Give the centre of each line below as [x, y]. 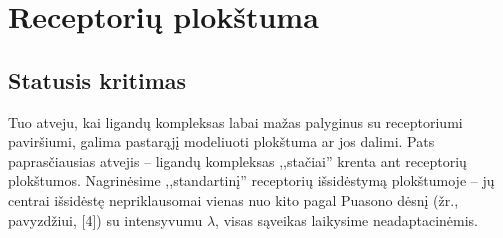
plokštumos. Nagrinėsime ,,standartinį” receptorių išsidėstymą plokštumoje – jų [251, 180]
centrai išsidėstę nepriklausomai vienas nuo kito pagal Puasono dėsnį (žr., [233, 199]
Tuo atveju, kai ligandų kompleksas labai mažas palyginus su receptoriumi [235, 121]
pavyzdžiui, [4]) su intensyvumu [105, 219]
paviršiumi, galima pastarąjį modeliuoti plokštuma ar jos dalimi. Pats [221, 141]
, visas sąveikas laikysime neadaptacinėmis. [347, 219]
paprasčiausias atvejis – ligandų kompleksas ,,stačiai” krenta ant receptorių [237, 160]
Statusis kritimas [97, 79]
